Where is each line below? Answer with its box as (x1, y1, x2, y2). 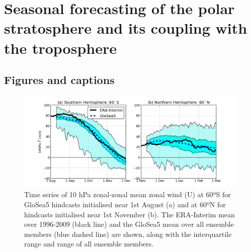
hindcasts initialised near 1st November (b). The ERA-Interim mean (24, 209, 235, 219)
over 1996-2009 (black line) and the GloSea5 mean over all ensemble (24, 219, 234, 229)
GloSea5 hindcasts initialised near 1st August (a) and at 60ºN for (24, 199, 226, 209)
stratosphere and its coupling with (4, 18, 247, 38)
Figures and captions (4, 72, 115, 88)
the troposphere (4, 37, 117, 58)
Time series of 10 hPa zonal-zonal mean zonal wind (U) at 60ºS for (24, 189, 231, 200)
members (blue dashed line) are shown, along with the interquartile (24, 228, 232, 239)
